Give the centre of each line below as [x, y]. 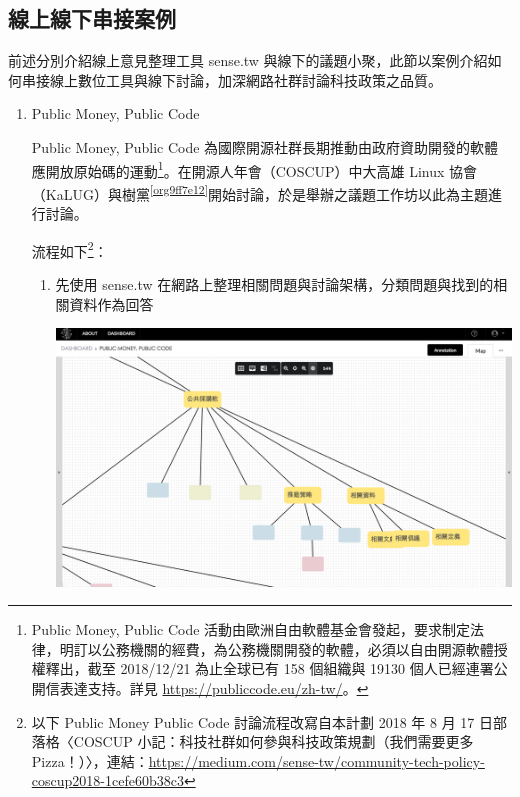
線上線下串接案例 [92, 18]
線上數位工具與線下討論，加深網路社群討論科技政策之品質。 [245, 79]
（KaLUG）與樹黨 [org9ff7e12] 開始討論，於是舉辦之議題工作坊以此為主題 [259, 192]
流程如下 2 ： [69, 249]
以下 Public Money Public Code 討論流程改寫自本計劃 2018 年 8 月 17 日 [262, 721]
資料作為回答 [111, 303]
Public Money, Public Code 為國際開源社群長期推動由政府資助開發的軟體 [265, 146]
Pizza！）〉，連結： [90, 760]
